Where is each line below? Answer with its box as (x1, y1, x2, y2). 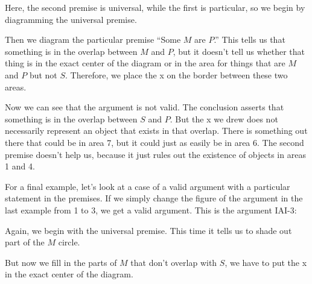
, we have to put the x (224, 256, 307, 268)
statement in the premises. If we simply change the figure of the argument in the (5, 192, 303, 204)
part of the (5, 236, 45, 248)
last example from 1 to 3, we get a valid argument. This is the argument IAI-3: (5, 203, 297, 216)
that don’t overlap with (130, 256, 217, 268)
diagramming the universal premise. (5, 13, 137, 25)
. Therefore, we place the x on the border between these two (65, 68, 288, 81)
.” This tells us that (214, 33, 285, 46)
